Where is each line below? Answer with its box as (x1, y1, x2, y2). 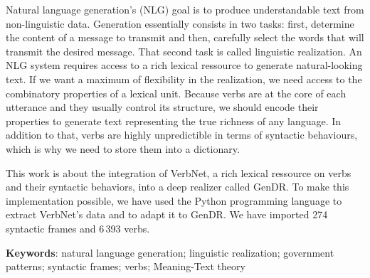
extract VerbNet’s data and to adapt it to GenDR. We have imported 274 (6, 207, 328, 222)
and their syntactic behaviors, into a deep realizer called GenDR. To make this (6, 179, 349, 194)
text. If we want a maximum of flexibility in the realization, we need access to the (6, 71, 362, 86)
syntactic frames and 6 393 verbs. (6, 220, 150, 235)
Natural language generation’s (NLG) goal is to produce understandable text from (6, 2, 364, 16)
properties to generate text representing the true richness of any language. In (6, 113, 342, 128)
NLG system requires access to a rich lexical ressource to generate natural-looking (6, 58, 363, 73)
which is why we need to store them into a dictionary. (6, 141, 240, 156)
